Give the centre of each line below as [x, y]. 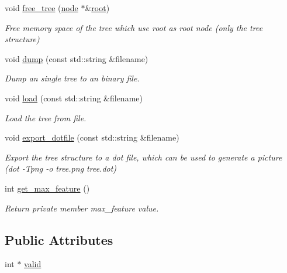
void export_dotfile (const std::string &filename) [92, 137]
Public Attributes [59, 239]
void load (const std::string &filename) [74, 98]
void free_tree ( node [42, 8]
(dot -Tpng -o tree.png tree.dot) [61, 168]
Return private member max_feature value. [82, 208]
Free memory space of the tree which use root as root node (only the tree [134, 27]
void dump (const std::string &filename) [77, 58]
